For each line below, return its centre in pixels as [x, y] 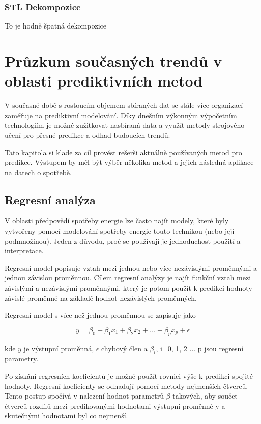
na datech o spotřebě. [38, 172]
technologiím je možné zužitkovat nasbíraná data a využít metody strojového [125, 125]
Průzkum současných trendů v [113, 61]
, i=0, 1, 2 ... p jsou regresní [200, 348]
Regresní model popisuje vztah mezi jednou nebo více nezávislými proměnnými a [131, 267]
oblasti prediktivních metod [104, 81]
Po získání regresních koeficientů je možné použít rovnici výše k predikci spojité [129, 376]
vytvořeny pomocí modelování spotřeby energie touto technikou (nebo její [120, 231]
